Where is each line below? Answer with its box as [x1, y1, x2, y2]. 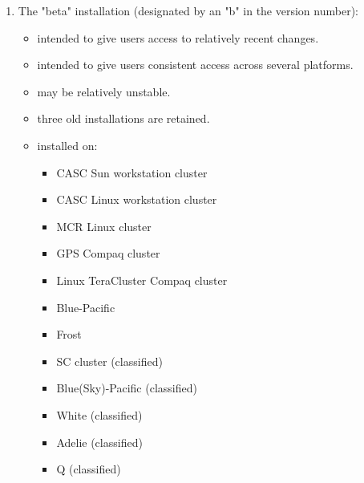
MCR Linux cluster [56, 217, 152, 234]
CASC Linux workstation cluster [56, 191, 217, 208]
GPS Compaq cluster [56, 245, 160, 262]
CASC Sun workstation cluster [56, 164, 208, 181]
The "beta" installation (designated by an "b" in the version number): [18, 2, 358, 18]
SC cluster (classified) [56, 352, 163, 369]
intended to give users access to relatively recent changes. [37, 29, 319, 46]
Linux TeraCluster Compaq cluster [56, 271, 228, 288]
